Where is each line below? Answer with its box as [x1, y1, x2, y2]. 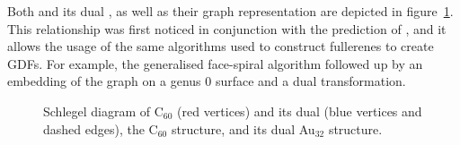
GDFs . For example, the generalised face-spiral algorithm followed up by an [7, 54, 423, 72]
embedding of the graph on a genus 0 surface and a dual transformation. [7, 72, 406, 90]
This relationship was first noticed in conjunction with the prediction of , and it [7, 19, 447, 38]
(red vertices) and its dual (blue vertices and [177, 101, 422, 120]
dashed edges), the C [43, 119, 158, 138]
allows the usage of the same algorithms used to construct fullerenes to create [7, 37, 434, 55]
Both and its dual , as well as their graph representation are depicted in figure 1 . [7, 2, 454, 20]
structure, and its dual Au [171, 119, 315, 138]
